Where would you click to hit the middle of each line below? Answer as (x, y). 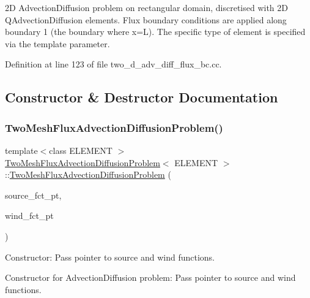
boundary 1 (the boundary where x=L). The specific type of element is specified (155, 32)
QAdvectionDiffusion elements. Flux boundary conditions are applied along (146, 19)
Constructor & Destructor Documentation (142, 97)
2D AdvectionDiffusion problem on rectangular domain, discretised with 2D (146, 7)
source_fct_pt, (33, 195)
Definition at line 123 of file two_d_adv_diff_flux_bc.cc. (113, 64)
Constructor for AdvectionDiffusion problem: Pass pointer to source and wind (150, 277)
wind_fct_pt (29, 216)
